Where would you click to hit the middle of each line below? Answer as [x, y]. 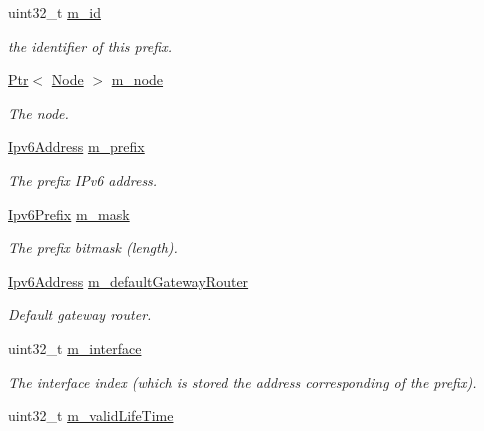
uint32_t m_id [54, 12]
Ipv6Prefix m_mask [69, 213]
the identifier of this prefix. [90, 45]
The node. [38, 112]
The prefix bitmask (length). [93, 247]
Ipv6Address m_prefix [76, 146]
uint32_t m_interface [75, 347]
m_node [137, 79]
